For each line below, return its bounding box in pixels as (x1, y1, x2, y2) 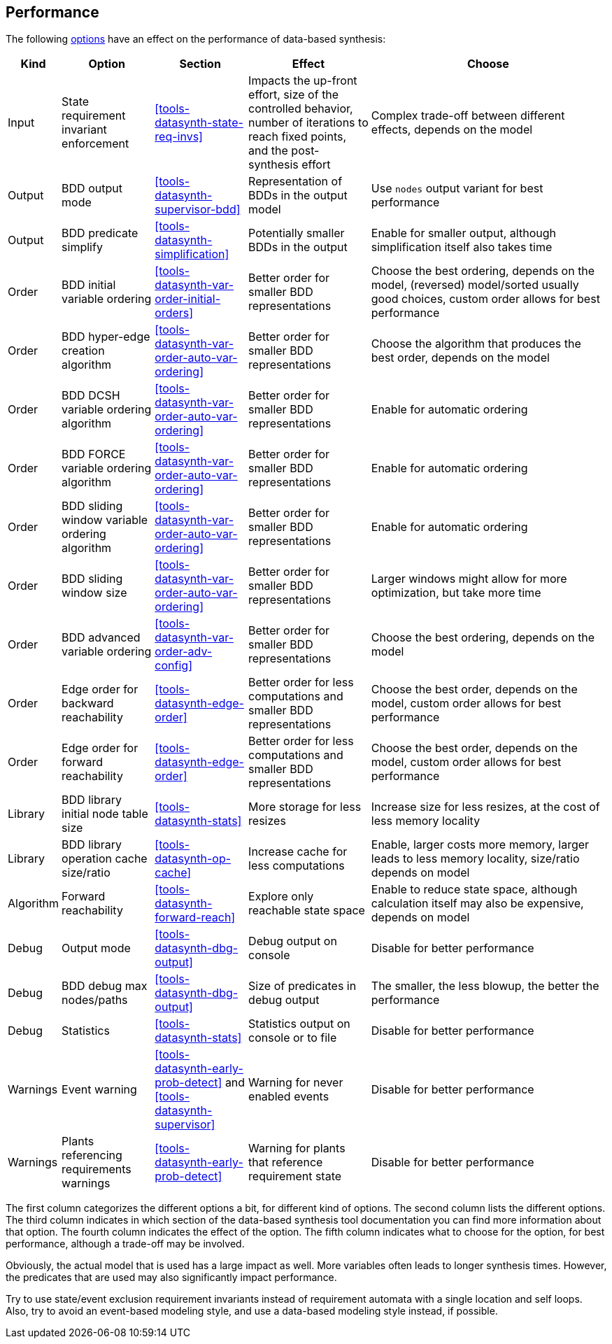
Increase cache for (248, 844, 348, 859)
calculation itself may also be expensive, (371, 896, 584, 911)
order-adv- (155, 644, 213, 659)
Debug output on (248, 934, 337, 949)
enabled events (248, 1089, 329, 1104)
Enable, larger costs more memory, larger (371, 837, 590, 852)
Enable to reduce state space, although (371, 882, 578, 897)
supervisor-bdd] (155, 202, 241, 217)
